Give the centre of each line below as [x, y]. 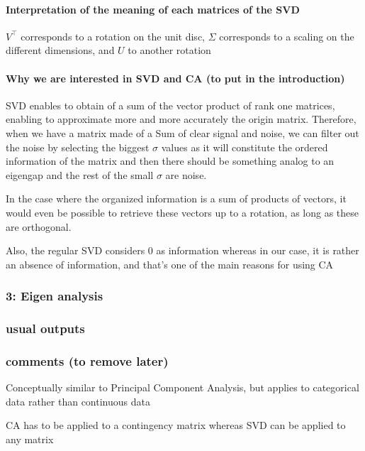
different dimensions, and [60, 50]
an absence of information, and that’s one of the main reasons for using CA [170, 264]
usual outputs [45, 328]
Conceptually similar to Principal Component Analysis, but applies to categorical [182, 387]
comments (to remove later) [87, 360]
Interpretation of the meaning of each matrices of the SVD [153, 9]
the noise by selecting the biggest [78, 147]
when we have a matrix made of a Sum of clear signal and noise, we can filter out [182, 132]
